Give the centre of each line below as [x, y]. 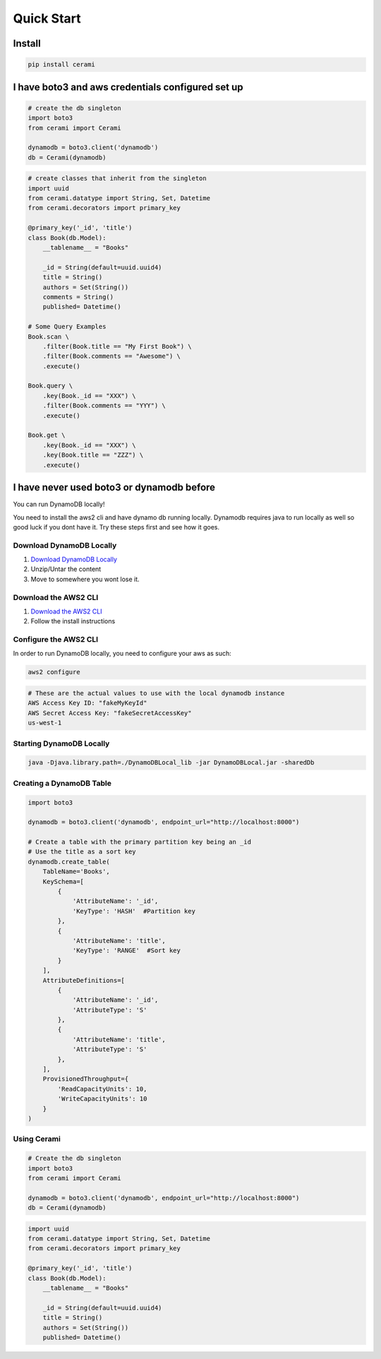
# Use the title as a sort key [82, 852]
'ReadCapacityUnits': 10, [102, 1089]
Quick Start [47, 18]
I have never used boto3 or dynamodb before [114, 487]
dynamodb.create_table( [69, 862]
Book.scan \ [49, 336]
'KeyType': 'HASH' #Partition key [134, 911]
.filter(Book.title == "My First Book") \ [117, 346]
